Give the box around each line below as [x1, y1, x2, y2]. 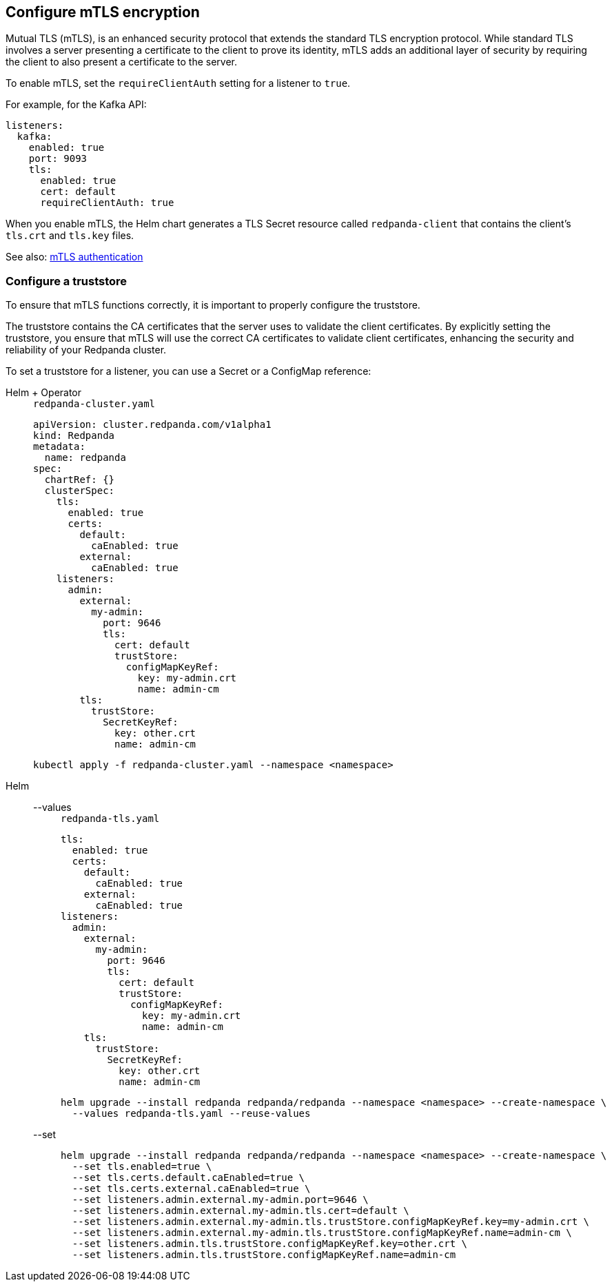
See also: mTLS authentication [6, 251, 143, 263]
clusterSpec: [44, 485, 115, 497]
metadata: [33, 441, 85, 453]
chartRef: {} [44, 474, 115, 486]
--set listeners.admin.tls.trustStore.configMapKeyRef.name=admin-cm [72, 1249, 456, 1261]
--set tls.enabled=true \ [72, 1161, 212, 1173]
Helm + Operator [6, 387, 82, 399]
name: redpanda [44, 452, 126, 464]
